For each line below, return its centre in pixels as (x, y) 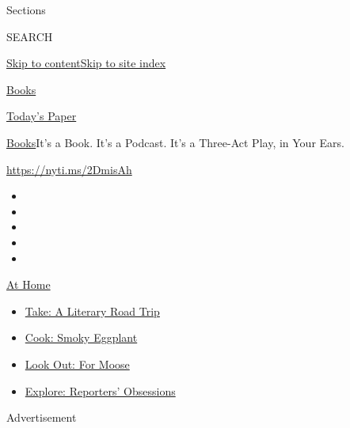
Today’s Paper (42, 116)
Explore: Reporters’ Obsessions (100, 390)
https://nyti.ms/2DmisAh (69, 169)
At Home (29, 284)
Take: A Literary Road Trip (92, 311)
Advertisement (42, 417)
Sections (26, 9)
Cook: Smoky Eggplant (81, 337)
